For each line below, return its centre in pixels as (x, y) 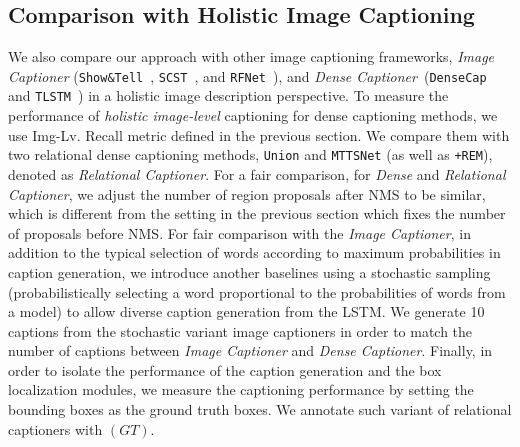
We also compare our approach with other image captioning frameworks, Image (251, 56)
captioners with (55, 428)
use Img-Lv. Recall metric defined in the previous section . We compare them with (259, 134)
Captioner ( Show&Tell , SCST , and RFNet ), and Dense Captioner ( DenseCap (247, 75)
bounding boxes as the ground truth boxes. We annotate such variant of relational (260, 409)
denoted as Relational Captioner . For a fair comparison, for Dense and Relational (257, 173)
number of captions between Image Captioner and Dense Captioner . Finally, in (250, 350)
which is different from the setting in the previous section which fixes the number (257, 213)
